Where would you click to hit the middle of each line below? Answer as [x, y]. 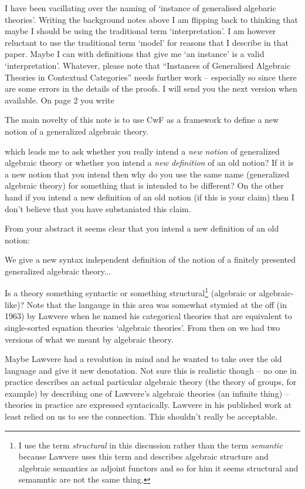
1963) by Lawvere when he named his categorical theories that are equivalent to [148, 316]
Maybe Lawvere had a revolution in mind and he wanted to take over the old [143, 359]
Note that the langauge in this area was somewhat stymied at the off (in [157, 304]
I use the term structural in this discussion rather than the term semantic [150, 445]
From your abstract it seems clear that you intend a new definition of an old [142, 228]
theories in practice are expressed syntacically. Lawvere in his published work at [148, 405]
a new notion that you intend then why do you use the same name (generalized [147, 174]
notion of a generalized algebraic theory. [77, 131]
